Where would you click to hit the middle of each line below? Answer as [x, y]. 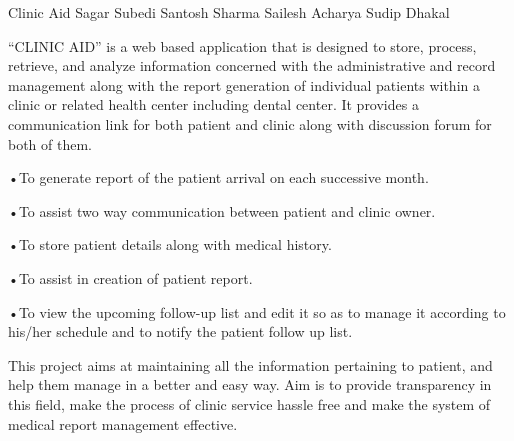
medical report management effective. [123, 423]
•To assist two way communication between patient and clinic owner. [222, 210]
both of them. [50, 143]
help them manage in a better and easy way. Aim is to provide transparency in [250, 384]
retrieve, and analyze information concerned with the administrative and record [252, 65]
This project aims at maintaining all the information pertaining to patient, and [250, 364]
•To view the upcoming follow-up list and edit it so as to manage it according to [257, 311]
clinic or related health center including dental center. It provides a [213, 104]
